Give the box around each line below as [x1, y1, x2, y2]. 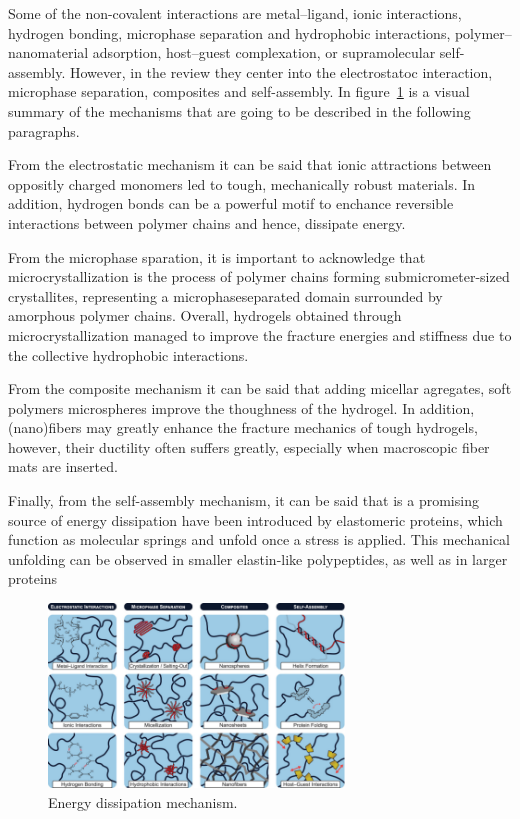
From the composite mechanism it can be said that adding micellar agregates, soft [8, 378, 512, 399]
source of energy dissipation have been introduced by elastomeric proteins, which [8, 509, 503, 530]
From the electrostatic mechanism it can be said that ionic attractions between [8, 154, 492, 175]
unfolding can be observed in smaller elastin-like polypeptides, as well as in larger [8, 548, 508, 569]
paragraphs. [8, 120, 80, 141]
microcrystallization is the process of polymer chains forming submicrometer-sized [8, 266, 510, 287]
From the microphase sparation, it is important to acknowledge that [8, 246, 426, 267]
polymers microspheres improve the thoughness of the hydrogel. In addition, [8, 397, 475, 418]
